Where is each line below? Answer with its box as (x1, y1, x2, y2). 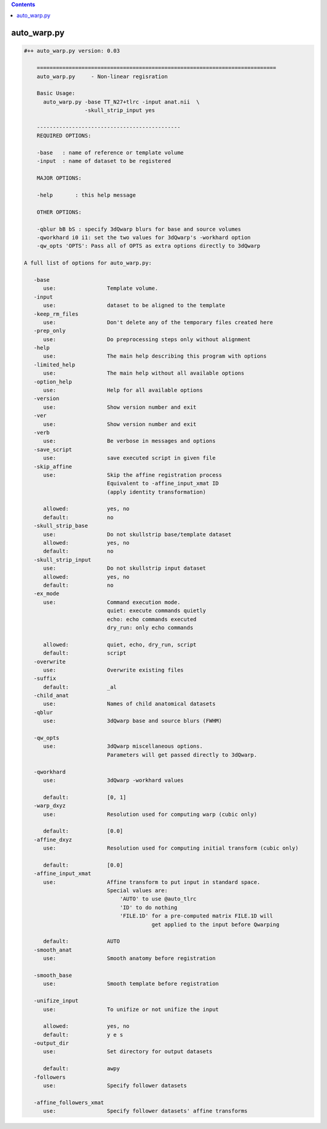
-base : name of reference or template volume (36, 149, 184, 156)
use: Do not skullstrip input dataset (43, 565, 206, 572)
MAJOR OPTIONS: (36, 175, 82, 182)
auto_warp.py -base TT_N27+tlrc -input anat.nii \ (43, 98, 200, 105)
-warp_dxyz (33, 802, 66, 809)
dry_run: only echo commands (107, 624, 194, 631)
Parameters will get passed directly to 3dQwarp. (107, 751, 257, 758)
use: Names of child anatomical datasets (43, 701, 216, 707)
